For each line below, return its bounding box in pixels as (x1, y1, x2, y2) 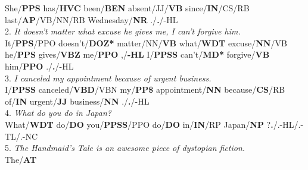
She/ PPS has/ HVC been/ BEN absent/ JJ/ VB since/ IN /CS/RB (5, 2, 250, 14)
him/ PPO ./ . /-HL (5, 59, 74, 72)
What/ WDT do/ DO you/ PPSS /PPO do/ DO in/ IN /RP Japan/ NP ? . (5, 118, 273, 130)
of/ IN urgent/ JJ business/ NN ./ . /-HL (5, 95, 150, 107)
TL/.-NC (5, 130, 38, 142)
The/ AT (5, 153, 37, 165)
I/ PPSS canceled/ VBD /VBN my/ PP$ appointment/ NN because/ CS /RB (5, 83, 285, 96)
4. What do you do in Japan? (5, 106, 111, 119)
